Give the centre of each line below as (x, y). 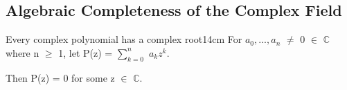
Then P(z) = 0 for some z (60, 77)
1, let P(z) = (86, 52)
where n (23, 52)
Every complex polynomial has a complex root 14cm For (124, 39)
